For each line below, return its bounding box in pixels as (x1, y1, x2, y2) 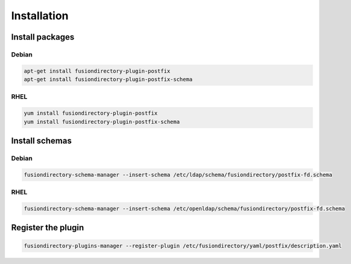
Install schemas (11, 136, 72, 146)
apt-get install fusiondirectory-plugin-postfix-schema (24, 76, 193, 83)
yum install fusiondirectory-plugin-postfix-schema (24, 118, 180, 125)
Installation (11, 9, 69, 22)
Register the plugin (11, 223, 84, 233)
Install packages (11, 32, 75, 42)
